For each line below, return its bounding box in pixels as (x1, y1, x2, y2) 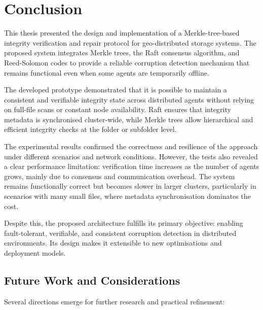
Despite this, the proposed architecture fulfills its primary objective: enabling (4, 218, 243, 228)
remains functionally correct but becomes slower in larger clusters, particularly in (4, 181, 256, 191)
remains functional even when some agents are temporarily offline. (4, 67, 209, 78)
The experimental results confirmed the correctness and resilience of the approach (4, 141, 258, 152)
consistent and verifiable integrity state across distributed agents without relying (4, 94, 254, 105)
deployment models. (4, 248, 66, 258)
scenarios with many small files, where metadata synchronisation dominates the (4, 191, 251, 201)
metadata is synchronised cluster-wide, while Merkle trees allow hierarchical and (4, 114, 253, 124)
